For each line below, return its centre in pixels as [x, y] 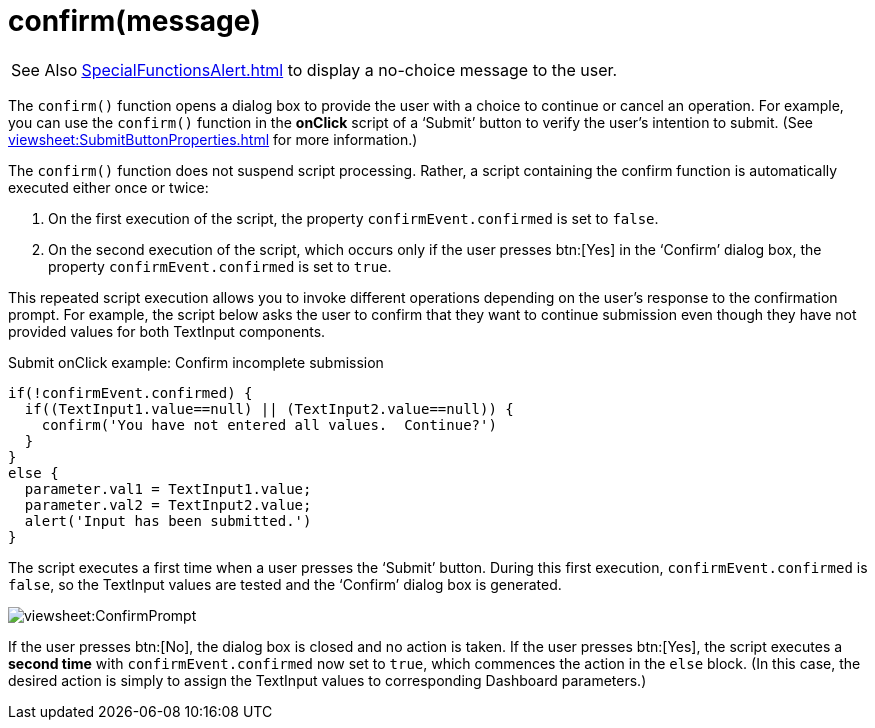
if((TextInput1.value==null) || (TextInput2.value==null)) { [269, 408]
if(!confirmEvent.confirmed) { [130, 392]
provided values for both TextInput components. [167, 331]
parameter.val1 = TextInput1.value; [168, 488]
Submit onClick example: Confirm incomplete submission [196, 362]
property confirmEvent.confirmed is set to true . [220, 266]
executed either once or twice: [108, 187]
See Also [44, 69]
